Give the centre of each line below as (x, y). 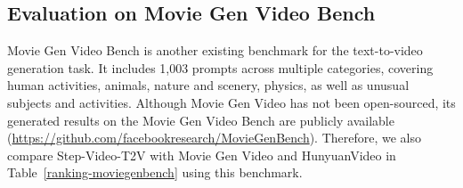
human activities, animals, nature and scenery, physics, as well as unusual (208, 85)
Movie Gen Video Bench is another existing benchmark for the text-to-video (215, 50)
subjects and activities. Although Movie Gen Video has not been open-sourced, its (231, 102)
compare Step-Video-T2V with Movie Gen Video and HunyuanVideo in (202, 155)
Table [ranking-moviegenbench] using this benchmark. (155, 172)
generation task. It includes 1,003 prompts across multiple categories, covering (220, 67)
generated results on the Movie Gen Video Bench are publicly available (201, 120)
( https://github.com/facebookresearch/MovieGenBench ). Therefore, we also (215, 138)
